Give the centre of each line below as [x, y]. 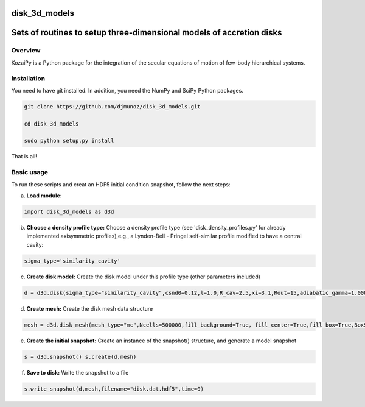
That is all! [24, 157]
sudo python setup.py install [69, 141]
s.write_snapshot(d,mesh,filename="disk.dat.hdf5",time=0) [114, 389]
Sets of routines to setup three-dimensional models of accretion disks [147, 33]
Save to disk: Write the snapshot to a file [78, 372]
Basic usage [30, 172]
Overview [26, 51]
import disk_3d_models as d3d [69, 211]
